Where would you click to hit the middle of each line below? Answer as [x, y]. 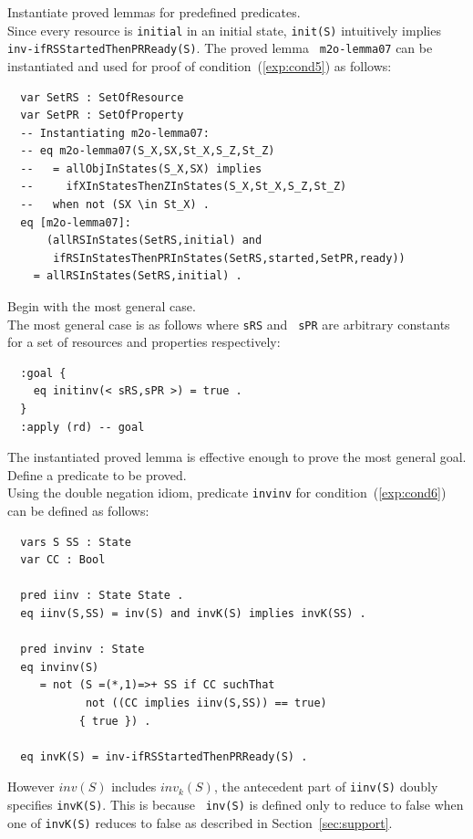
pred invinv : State [82, 650]
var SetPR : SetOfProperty [102, 115]
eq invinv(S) [60, 667]
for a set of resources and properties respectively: [144, 342]
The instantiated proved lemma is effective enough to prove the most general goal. [237, 457]
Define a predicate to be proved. [97, 474]
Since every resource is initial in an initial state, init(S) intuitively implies [224, 30]
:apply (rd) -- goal [82, 427]
